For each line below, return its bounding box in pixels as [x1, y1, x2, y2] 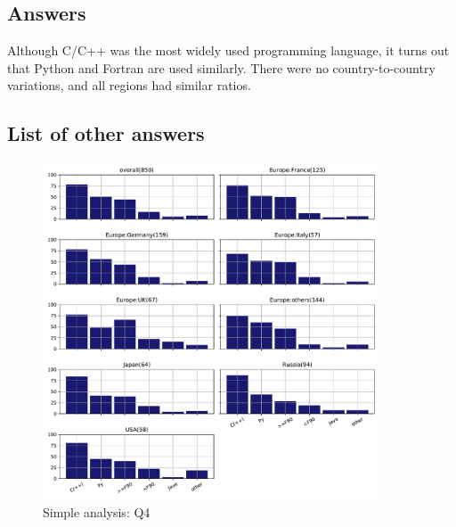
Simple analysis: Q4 [43, 502, 151, 521]
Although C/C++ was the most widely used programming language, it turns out [7, 41, 450, 60]
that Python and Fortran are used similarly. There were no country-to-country [7, 58, 436, 77]
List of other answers [7, 119, 205, 147]
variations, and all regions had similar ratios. [7, 76, 251, 95]
